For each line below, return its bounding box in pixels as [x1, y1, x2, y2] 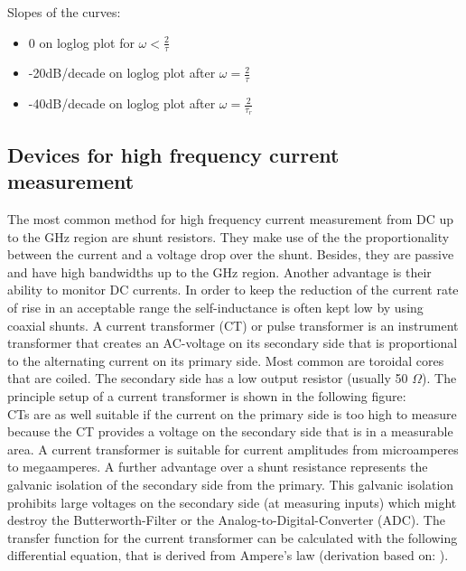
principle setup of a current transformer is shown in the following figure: [7, 387, 406, 406]
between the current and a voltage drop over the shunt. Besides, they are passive [7, 245, 454, 264]
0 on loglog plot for [28, 33, 135, 51]
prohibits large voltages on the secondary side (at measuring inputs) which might [7, 492, 457, 511]
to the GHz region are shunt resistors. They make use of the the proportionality [7, 227, 450, 246]
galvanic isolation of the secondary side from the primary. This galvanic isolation [7, 474, 454, 493]
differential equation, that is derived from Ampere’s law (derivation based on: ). [7, 546, 449, 565]
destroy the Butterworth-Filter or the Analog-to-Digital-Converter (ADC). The [7, 510, 445, 529]
